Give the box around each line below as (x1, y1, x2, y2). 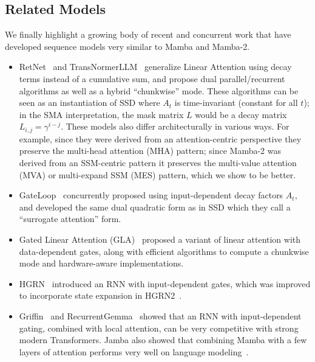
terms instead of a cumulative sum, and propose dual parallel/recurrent (19, 72, 285, 85)
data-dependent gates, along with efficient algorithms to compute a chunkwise (19, 245, 309, 257)
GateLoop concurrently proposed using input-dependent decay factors (19, 189, 283, 201)
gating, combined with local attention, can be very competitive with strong (19, 321, 299, 334)
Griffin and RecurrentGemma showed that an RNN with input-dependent (19, 309, 302, 322)
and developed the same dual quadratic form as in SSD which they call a (19, 200, 291, 213)
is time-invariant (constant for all (174, 96, 298, 109)
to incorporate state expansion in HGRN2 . (19, 289, 182, 302)
